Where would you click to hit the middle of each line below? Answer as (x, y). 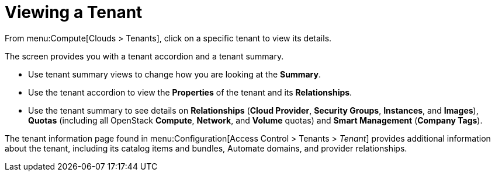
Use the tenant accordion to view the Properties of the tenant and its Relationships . (190, 92)
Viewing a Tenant (74, 12)
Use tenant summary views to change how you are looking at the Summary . (174, 74)
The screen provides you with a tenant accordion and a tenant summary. (144, 56)
